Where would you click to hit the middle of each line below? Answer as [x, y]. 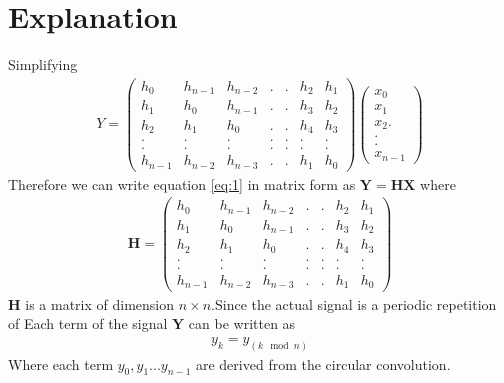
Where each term [61, 363]
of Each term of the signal [88, 323]
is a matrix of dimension [100, 303]
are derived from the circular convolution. [323, 363]
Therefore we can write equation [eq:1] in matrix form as [182, 183]
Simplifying [43, 64]
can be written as [242, 323]
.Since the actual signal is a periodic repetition [354, 303]
